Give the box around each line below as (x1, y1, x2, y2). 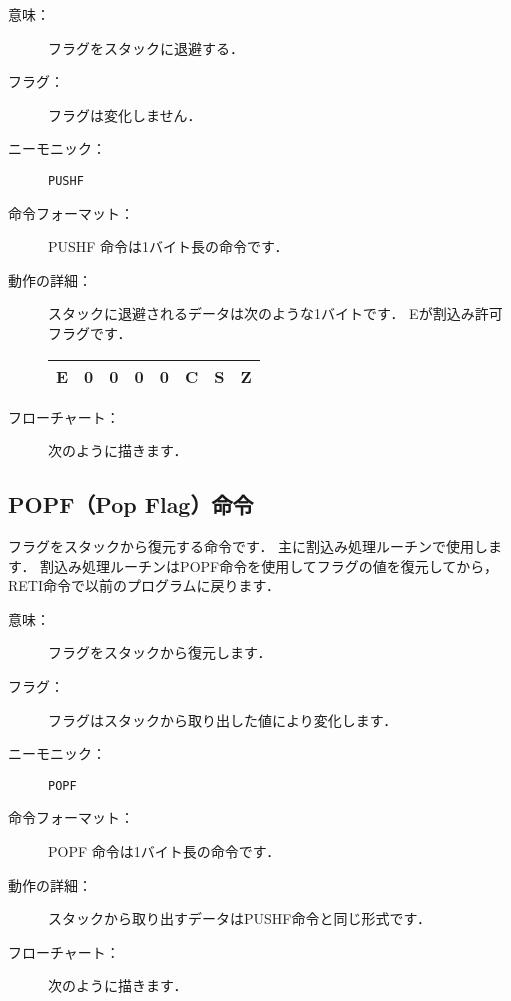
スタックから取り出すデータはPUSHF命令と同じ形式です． (48, 908, 431, 929)
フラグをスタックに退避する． (48, 37, 244, 58)
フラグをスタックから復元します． (48, 642, 272, 663)
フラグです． (48, 323, 132, 343)
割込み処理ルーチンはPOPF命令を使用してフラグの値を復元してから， (40, 555, 498, 576)
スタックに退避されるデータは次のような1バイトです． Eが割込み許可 (48, 303, 503, 324)
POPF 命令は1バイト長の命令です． (48, 840, 281, 861)
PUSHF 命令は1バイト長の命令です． (48, 236, 289, 257)
